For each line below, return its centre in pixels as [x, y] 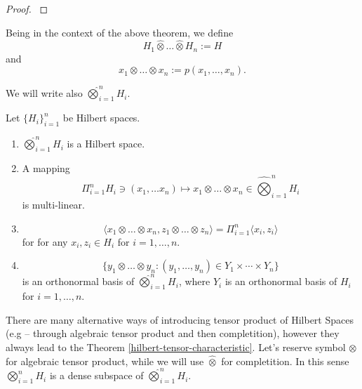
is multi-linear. [53, 205]
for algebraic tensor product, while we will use [105, 361]
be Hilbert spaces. [101, 118]
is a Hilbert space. [106, 144]
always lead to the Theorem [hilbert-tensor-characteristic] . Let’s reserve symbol [176, 347]
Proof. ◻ [27, 8]
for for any [45, 241]
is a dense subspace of [96, 375]
